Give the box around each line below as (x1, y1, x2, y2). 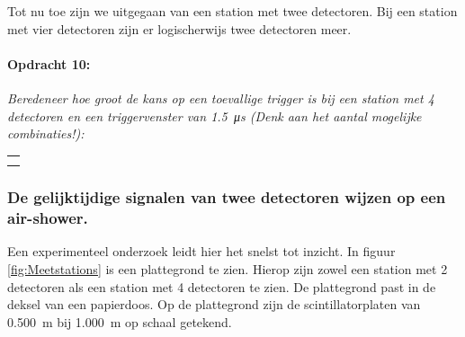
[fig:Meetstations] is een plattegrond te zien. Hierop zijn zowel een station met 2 (7, 260, 448, 278)
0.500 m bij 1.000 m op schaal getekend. (7, 312, 232, 331)
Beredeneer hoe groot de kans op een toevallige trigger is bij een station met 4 (7, 88, 434, 107)
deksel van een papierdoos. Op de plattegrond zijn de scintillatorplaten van (7, 295, 421, 314)
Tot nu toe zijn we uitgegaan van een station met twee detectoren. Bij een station (7, 2, 458, 20)
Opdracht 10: (7, 54, 91, 73)
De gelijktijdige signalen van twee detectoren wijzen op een (7, 186, 446, 208)
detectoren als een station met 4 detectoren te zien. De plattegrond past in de (7, 277, 436, 296)
